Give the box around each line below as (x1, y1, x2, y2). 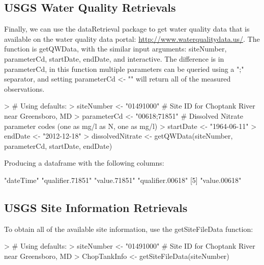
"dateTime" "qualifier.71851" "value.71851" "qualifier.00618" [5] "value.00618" (4, 174, 242, 185)
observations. (4, 83, 45, 94)
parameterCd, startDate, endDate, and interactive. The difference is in (4, 53, 224, 64)
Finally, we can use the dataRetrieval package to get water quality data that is (4, 23, 250, 34)
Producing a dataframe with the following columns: (4, 157, 164, 168)
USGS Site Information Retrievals (4, 199, 188, 215)
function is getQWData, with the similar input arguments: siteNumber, (4, 43, 227, 54)
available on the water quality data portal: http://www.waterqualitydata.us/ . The (4, 33, 260, 44)
